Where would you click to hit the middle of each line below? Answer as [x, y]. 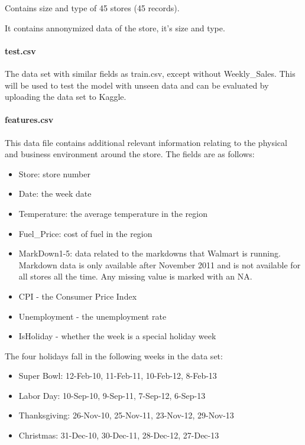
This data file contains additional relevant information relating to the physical [146, 142]
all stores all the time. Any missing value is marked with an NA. [135, 276]
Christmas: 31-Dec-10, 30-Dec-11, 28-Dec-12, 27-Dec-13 [119, 435]
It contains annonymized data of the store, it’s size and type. [115, 27]
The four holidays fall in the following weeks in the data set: [114, 355]
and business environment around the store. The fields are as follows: [130, 154]
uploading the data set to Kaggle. [66, 97]
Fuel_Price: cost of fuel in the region [85, 233]
